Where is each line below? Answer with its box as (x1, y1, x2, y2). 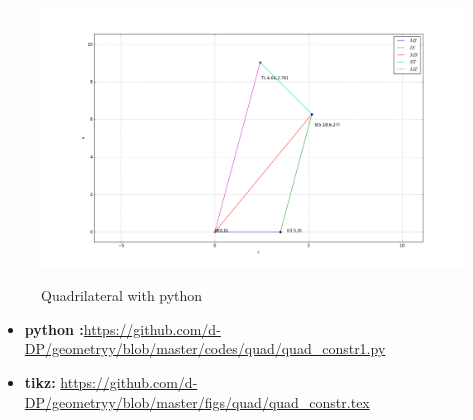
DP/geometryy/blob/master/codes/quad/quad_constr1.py (24, 338, 386, 359)
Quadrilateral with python (41, 285, 203, 306)
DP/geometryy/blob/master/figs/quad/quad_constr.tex (24, 391, 370, 412)
